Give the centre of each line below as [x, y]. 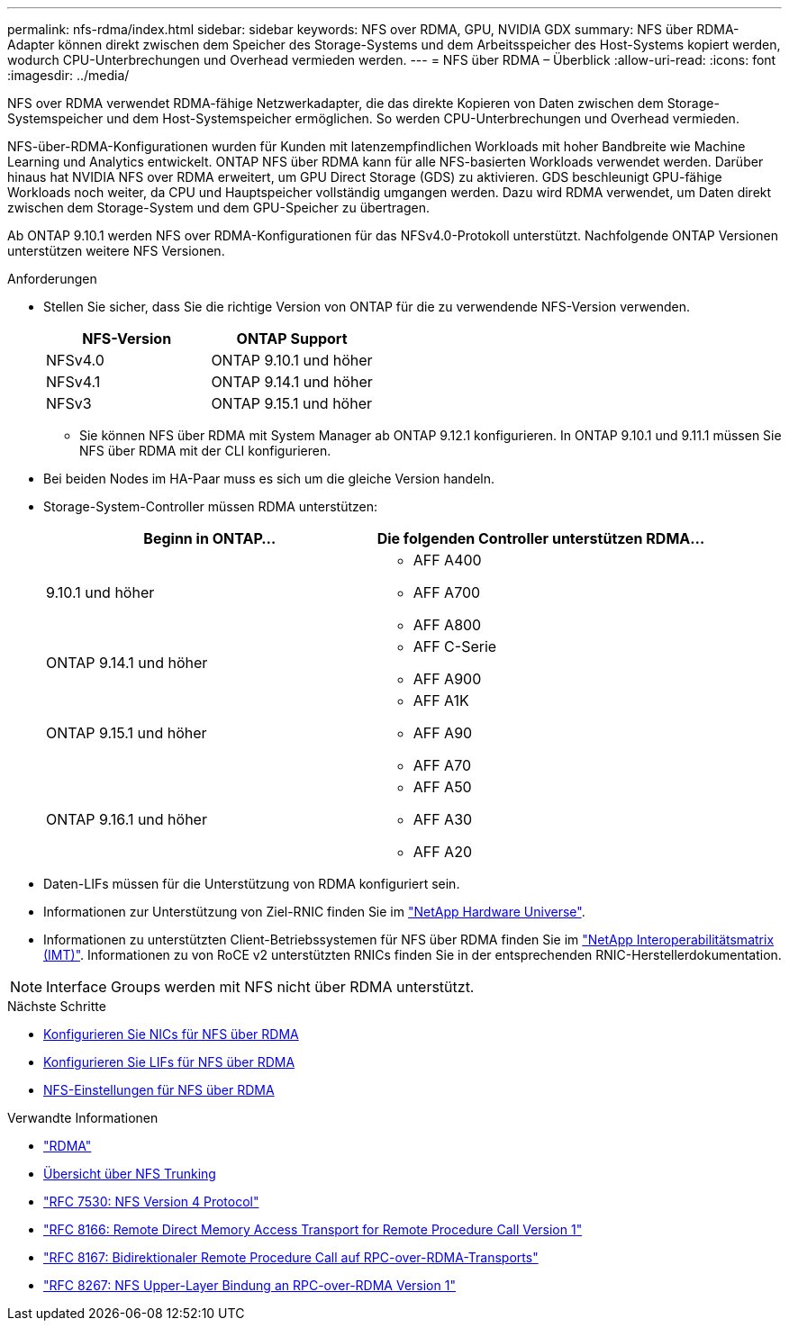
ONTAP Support [292, 339]
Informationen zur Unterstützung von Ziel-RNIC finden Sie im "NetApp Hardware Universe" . [314, 912]
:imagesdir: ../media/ [68, 75]
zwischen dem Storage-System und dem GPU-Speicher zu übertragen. [218, 208]
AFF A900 [447, 679]
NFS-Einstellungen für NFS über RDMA [159, 1090]
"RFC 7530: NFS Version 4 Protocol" [151, 1202]
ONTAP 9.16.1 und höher [127, 819]
